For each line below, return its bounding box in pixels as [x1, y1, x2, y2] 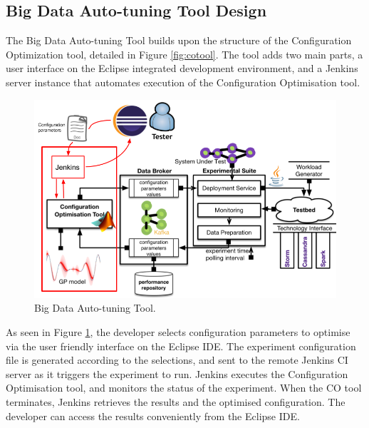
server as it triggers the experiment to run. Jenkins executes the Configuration [6, 366, 348, 381]
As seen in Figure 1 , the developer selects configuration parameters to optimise [6, 324, 350, 339]
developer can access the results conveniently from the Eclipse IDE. [6, 408, 300, 423]
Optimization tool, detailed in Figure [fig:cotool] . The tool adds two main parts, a [6, 46, 363, 61]
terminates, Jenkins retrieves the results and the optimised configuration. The [6, 394, 345, 409]
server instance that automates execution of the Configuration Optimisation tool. [6, 74, 360, 89]
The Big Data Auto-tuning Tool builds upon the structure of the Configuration [6, 33, 352, 48]
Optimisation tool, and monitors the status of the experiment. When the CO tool [6, 380, 362, 395]
